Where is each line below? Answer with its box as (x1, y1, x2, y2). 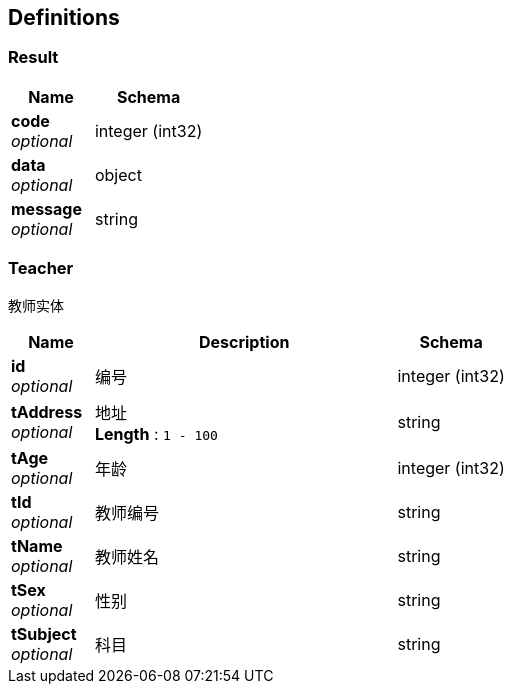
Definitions (8, 5, 120, 30)
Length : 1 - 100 (94, 423, 218, 444)
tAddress (11, 401, 83, 422)
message (11, 198, 82, 219)
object (94, 164, 142, 185)
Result (8, 47, 59, 68)
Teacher (8, 258, 74, 279)
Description (198, 331, 290, 352)
